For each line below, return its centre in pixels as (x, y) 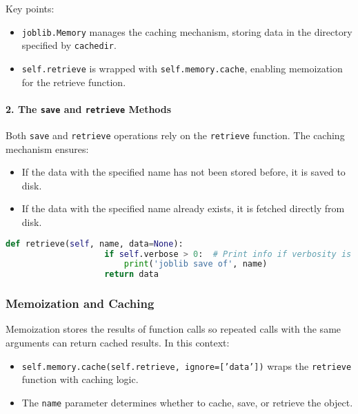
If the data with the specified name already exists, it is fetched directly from (183, 208)
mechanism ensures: (47, 148)
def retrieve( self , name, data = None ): (95, 244)
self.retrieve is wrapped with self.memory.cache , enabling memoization (182, 68)
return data (131, 275)
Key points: (30, 8)
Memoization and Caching (80, 303)
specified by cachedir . (69, 45)
